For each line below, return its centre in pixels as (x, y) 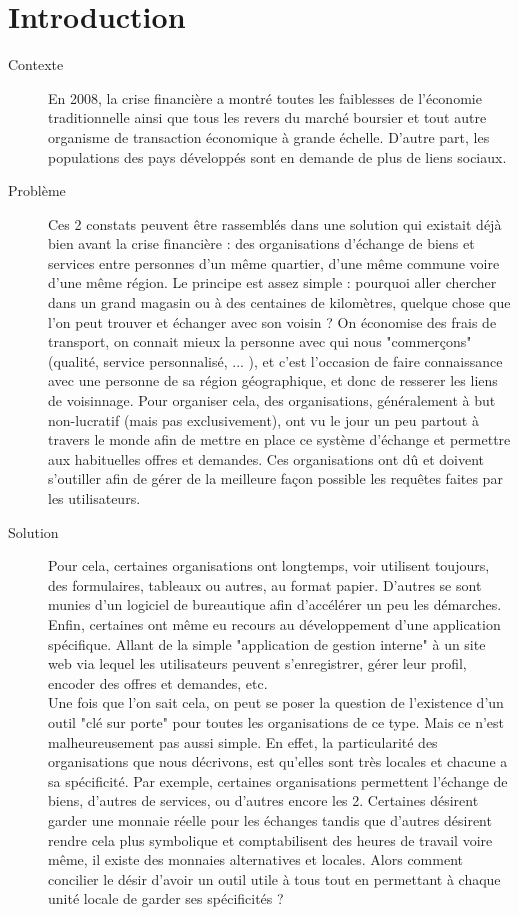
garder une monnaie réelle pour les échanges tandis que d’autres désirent (270, 819)
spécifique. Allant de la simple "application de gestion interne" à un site (267, 643)
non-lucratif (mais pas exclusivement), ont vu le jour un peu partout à (263, 419)
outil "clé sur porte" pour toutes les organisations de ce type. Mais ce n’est (276, 721)
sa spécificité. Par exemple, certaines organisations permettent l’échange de (278, 780)
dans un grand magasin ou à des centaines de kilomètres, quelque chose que (279, 302)
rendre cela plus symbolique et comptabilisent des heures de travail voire (270, 839)
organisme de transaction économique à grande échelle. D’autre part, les (269, 136)
